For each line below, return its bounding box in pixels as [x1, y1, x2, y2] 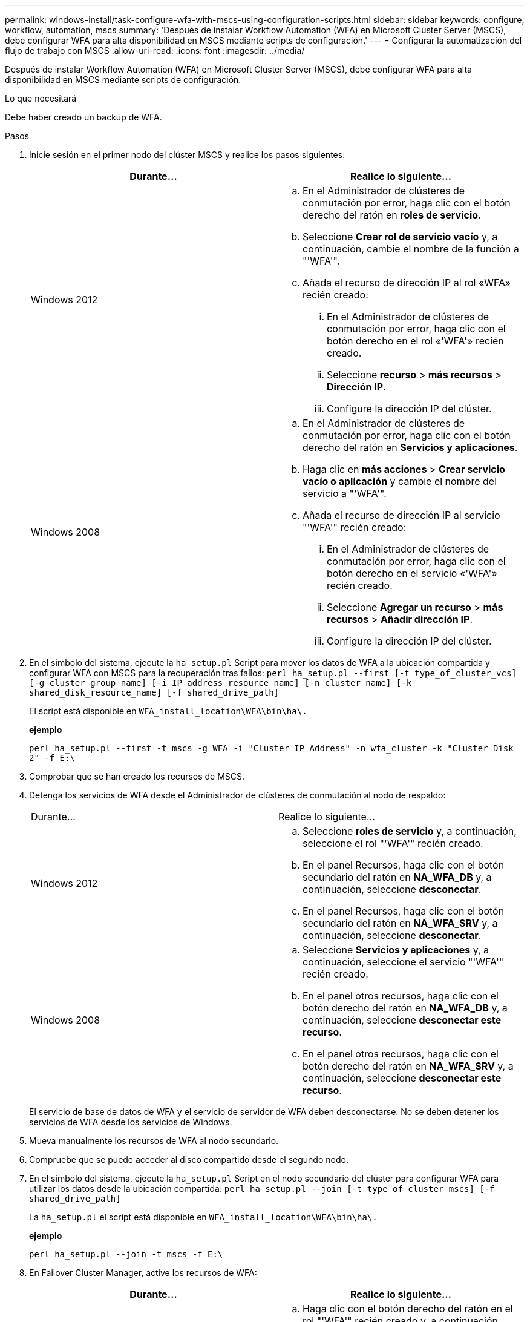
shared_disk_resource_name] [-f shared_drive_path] [29, 688, 280, 697]
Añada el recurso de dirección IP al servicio [303, 509, 500, 521]
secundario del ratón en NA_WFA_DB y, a [303, 871, 492, 883]
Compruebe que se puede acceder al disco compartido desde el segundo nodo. [29, 1154, 348, 1165]
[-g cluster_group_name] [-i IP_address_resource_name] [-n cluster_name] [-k [29, 678, 412, 688]
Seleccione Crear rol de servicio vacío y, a [303, 231, 498, 243]
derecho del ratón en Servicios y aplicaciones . [303, 441, 518, 453]
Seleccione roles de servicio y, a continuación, [303, 825, 517, 837]
